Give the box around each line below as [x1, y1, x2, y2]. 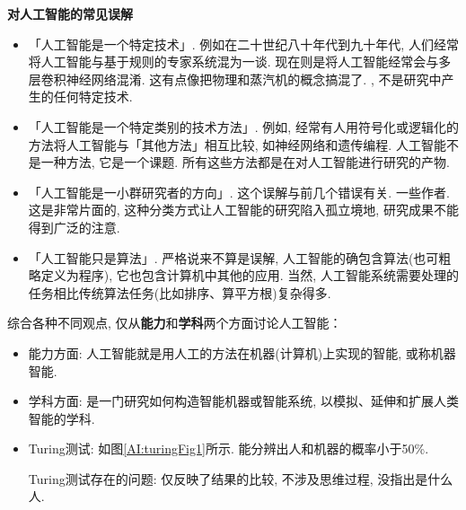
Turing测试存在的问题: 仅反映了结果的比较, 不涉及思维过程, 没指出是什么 [28, 469, 453, 488]
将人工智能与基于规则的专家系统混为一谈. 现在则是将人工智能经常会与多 [28, 52, 452, 71]
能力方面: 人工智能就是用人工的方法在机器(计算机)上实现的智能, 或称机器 [28, 343, 456, 362]
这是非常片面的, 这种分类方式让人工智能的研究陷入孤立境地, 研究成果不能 [28, 200, 459, 219]
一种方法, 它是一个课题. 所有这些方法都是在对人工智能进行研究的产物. [40, 153, 450, 171]
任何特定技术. [53, 87, 133, 106]
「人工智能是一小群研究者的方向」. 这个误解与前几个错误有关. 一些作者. [28, 182, 450, 201]
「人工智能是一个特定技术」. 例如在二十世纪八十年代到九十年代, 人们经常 [28, 34, 459, 53]
